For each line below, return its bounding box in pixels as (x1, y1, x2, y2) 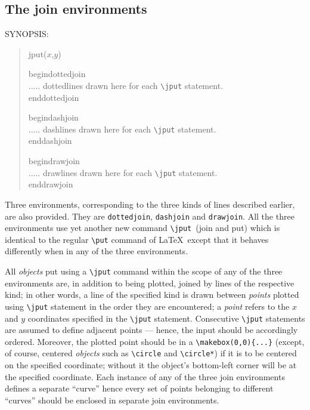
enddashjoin (28, 134, 72, 147)
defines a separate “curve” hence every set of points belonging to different (5, 382, 274, 394)
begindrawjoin (28, 155, 80, 167)
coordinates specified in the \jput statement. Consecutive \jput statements (27, 312, 305, 324)
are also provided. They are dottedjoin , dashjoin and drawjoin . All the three (5, 209, 294, 222)
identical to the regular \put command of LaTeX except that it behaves (5, 233, 269, 245)
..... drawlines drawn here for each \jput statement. (28, 166, 218, 178)
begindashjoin (28, 111, 79, 124)
